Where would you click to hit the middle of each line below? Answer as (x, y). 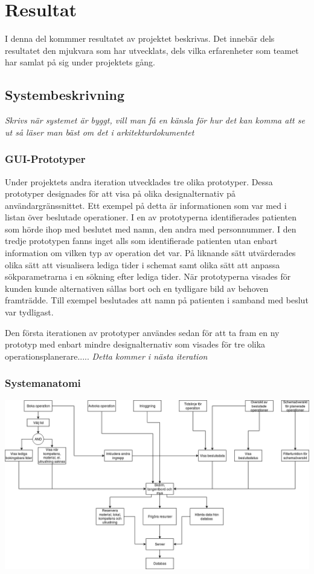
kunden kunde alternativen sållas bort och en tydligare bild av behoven (137, 288)
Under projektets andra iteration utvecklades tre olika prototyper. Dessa (139, 181)
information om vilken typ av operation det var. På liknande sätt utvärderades (150, 253)
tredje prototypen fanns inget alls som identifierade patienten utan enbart (141, 241)
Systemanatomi (43, 383)
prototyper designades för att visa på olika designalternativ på (120, 193)
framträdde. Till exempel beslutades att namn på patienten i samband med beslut (157, 300)
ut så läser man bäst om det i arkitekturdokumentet (100, 132)
